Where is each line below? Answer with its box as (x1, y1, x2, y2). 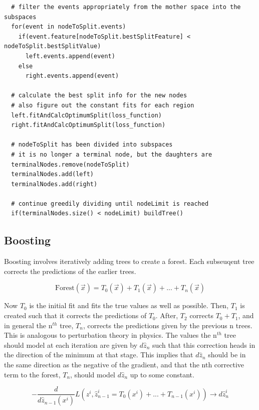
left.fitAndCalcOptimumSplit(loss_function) (11, 111, 162, 119)
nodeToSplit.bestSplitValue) (4, 43, 101, 50)
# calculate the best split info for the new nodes (11, 92, 187, 99)
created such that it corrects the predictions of (4, 310, 147, 321)
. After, (155, 310, 178, 321)
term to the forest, (4, 369, 61, 379)
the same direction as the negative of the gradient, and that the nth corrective (4, 359, 244, 370)
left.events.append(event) (25, 52, 115, 60)
